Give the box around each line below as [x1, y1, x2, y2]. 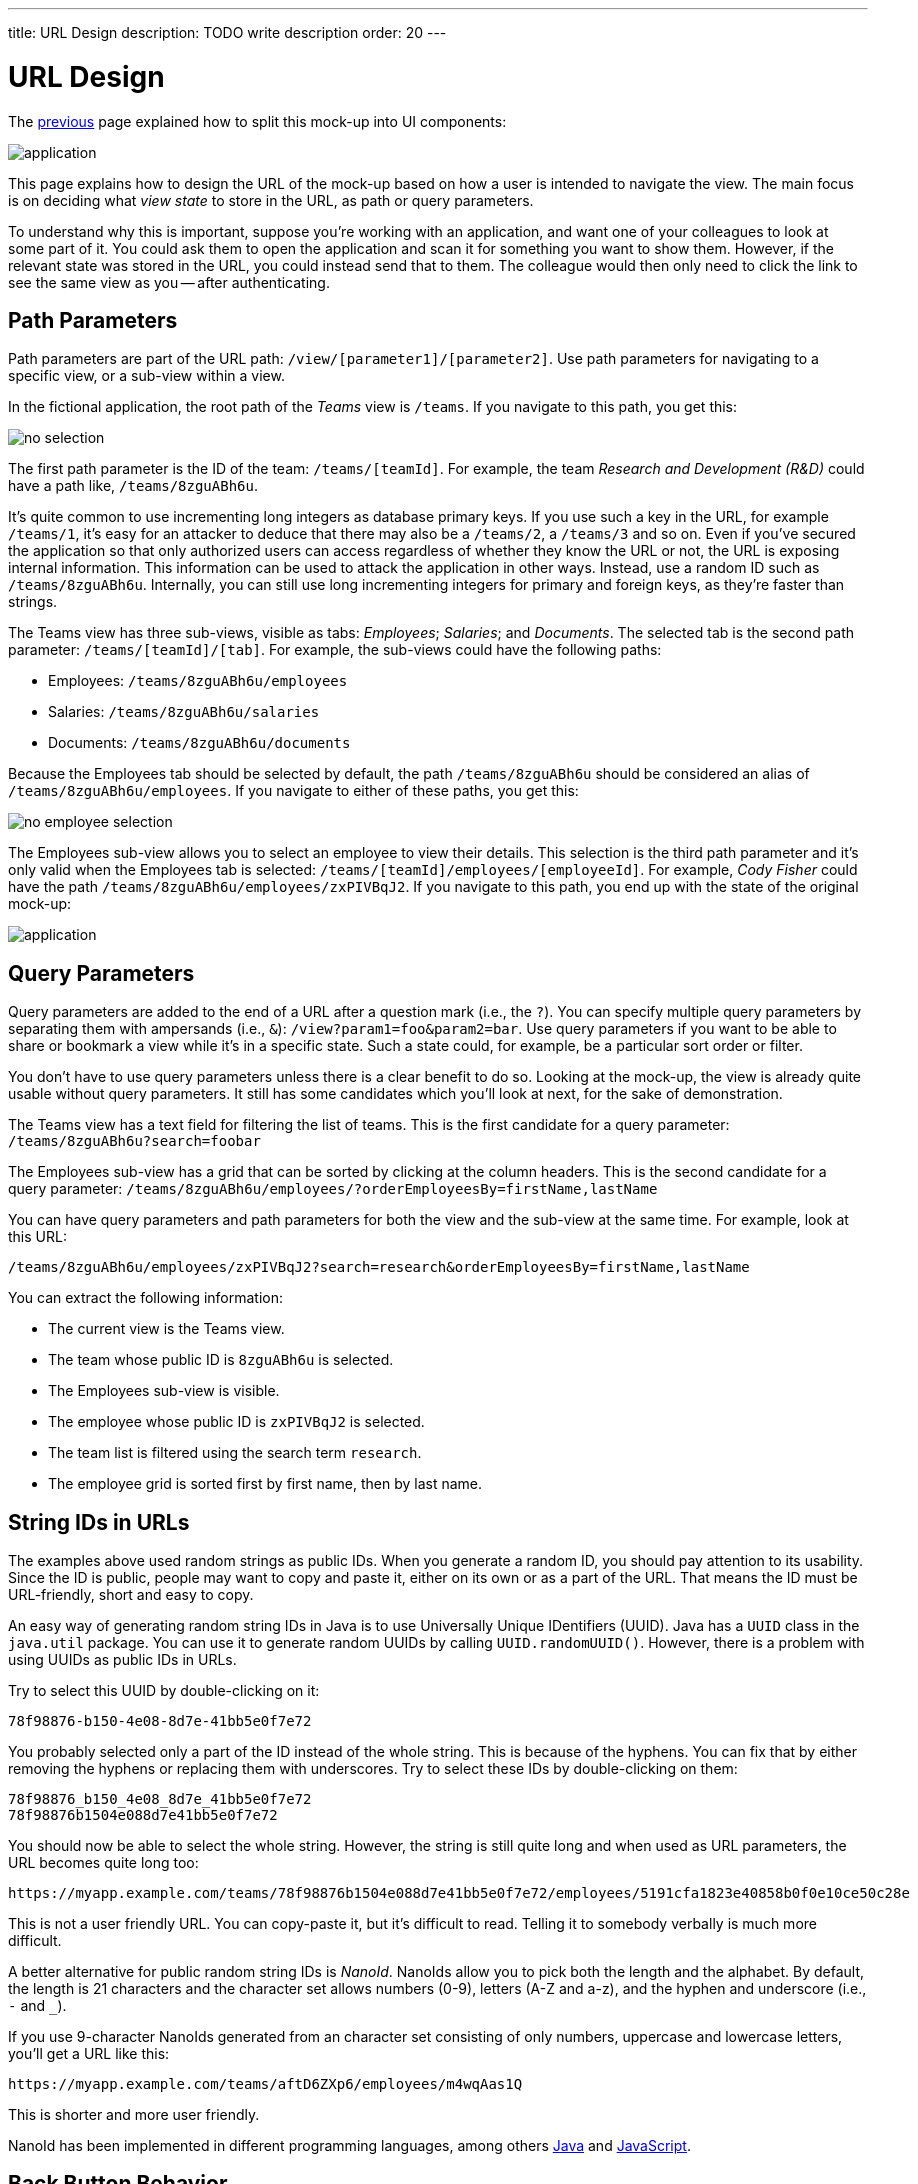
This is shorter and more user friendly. [8, 2106, 260, 2124]
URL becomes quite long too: [8, 1854, 199, 1872]
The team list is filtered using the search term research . [48, 1444, 422, 1462]
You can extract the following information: [8, 1289, 284, 1307]
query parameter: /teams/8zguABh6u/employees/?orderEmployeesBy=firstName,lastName [8, 1180, 658, 1198]
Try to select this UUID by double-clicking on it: [8, 1682, 320, 1700]
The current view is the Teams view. [48, 1320, 285, 1338]
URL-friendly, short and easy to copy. [8, 1586, 254, 1604]
